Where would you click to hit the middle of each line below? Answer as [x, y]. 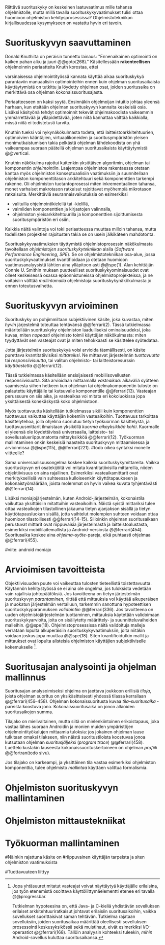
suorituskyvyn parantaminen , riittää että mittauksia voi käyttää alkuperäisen [82, 599]
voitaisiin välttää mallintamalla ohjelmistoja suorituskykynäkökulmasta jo [78, 280]
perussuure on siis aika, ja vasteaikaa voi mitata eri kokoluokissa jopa [75, 396]
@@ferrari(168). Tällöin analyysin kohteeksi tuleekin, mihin [93, 932]
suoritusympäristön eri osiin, [41, 219]
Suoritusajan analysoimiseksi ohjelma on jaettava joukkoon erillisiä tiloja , [78, 691]
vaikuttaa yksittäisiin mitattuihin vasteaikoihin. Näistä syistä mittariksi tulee [80, 503]
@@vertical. [17, 153]
